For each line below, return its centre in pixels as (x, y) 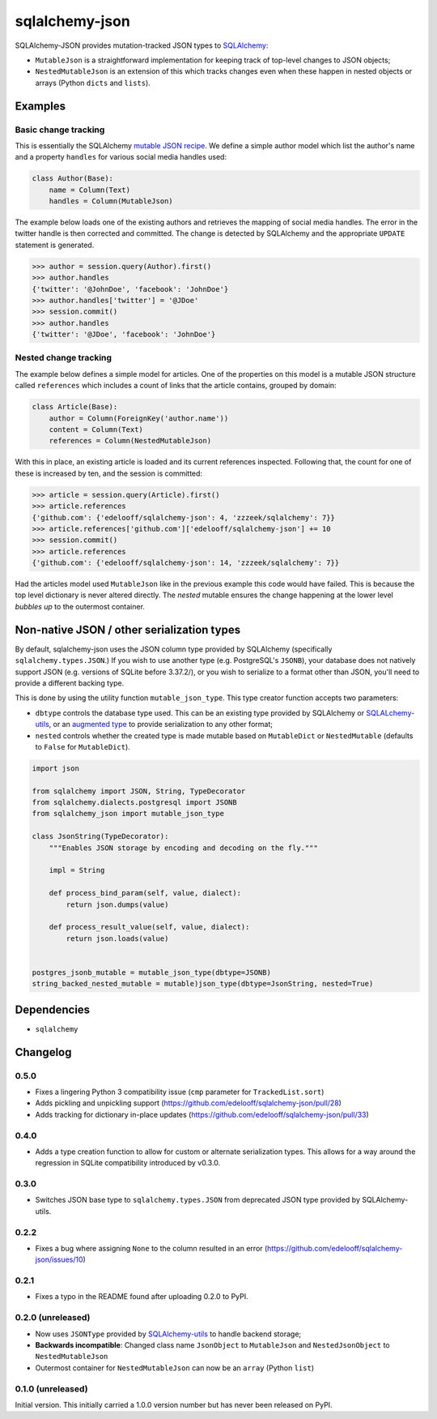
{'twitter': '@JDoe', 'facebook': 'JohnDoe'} (124, 335)
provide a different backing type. (70, 683)
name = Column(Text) (90, 190)
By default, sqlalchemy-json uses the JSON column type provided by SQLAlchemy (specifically (174, 649)
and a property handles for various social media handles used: (121, 157)
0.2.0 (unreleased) (53, 1318)
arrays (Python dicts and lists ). (93, 83)
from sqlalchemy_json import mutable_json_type (128, 814)
